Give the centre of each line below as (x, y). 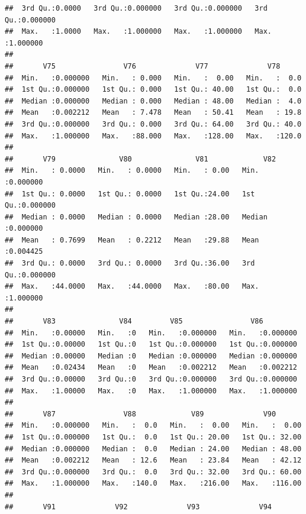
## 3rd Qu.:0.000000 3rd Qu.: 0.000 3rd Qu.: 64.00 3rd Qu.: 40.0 (153, 124)
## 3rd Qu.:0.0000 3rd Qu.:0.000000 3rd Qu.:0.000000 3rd (136, 8)
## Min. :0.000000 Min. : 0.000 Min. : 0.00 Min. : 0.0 (153, 78)
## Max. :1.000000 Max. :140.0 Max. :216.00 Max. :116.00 (153, 484)
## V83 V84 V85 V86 (134, 321)
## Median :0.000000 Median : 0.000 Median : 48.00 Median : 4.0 (153, 101)
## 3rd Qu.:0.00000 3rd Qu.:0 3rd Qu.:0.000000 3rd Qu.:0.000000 (151, 379)
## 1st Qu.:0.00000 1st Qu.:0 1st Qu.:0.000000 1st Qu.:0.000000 (151, 345)
